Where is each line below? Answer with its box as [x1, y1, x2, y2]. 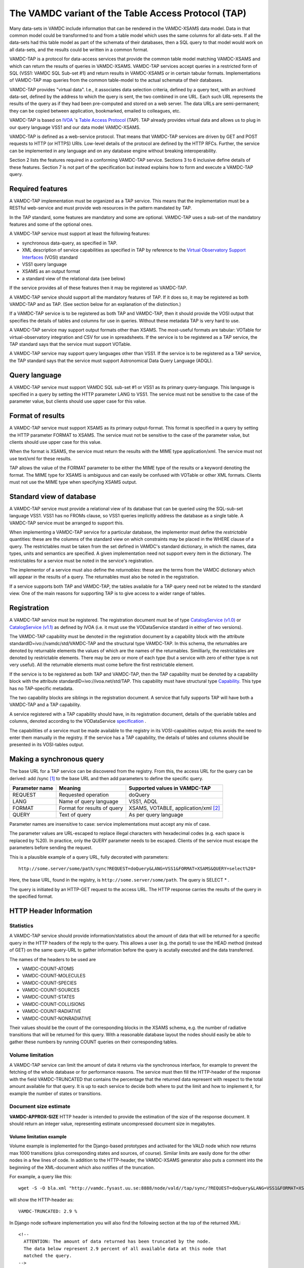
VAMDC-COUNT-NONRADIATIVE [22, 1015, 91, 1022]
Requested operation [59, 791, 109, 798]
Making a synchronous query [9, 755, 104, 763]
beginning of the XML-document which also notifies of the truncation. [9, 1164, 155, 1170]
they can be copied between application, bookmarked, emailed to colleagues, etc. [9, 108, 181, 114]
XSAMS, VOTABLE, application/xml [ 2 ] [128, 804, 220, 812]
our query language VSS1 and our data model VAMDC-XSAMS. [9, 124, 141, 130]
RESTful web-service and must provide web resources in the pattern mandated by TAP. [9, 205, 192, 211]
